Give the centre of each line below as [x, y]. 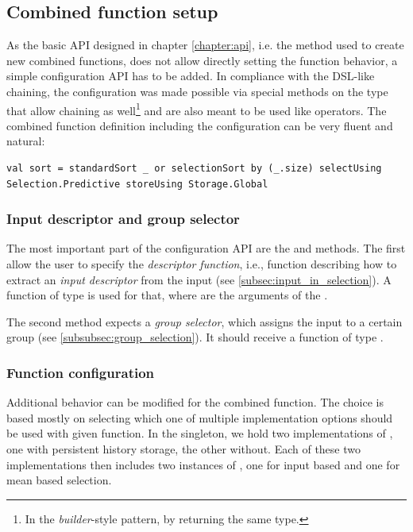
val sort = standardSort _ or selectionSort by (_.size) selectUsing [194, 169]
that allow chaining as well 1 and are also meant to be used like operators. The [197, 109]
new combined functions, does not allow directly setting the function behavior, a [202, 60]
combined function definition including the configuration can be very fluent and [200, 125]
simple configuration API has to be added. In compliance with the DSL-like [191, 76]
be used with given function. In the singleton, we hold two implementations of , [200, 433]
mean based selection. [59, 480]
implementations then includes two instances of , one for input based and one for [203, 464]
